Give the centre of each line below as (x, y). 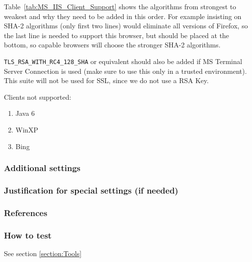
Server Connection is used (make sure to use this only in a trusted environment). (126, 71)
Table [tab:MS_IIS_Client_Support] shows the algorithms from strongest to (120, 6)
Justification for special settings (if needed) (91, 190)
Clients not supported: (38, 97)
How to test (28, 235)
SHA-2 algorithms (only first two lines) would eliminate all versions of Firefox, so (126, 26)
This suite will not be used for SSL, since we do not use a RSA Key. (106, 80)
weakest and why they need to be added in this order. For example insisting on (123, 16)
